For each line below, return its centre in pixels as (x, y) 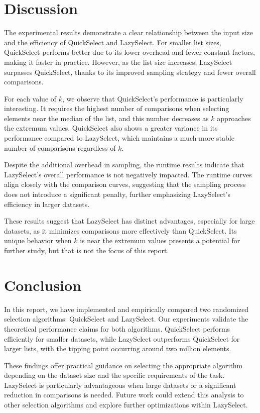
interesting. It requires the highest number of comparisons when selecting (117, 108)
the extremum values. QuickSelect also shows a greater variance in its (111, 128)
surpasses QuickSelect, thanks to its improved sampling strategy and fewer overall (130, 72)
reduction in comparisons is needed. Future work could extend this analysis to (124, 395)
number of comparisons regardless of (60, 147)
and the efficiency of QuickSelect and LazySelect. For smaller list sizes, (113, 42)
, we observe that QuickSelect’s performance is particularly (153, 98)
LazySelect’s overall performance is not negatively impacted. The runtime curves (128, 174)
